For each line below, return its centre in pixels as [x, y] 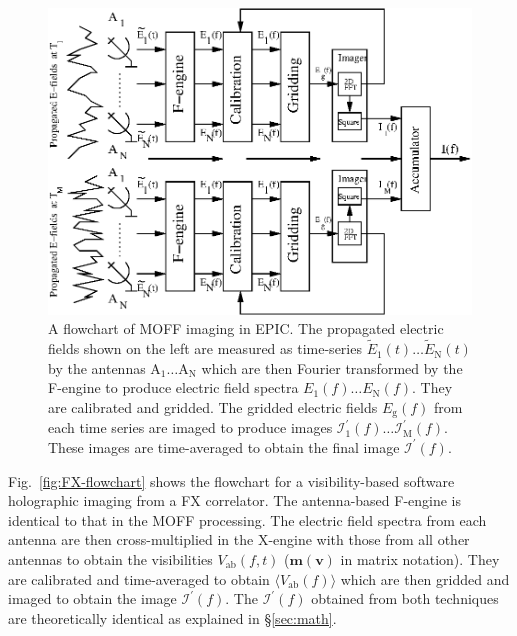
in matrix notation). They [420, 558]
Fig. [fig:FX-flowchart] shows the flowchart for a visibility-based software [231, 480]
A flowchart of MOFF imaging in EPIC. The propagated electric [246, 328]
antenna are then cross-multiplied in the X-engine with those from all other [239, 539]
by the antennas [97, 367]
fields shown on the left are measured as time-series [205, 348]
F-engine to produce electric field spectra [173, 387]
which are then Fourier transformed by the [332, 367]
